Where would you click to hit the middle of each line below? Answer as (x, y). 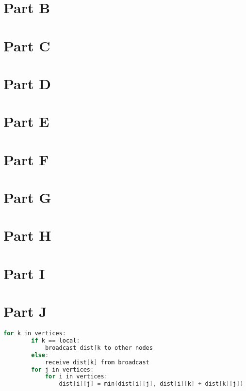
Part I (24, 273)
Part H (27, 235)
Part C (27, 45)
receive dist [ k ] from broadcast (97, 362)
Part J (25, 311)
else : (40, 355)
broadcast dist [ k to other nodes (99, 348)
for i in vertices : (76, 377)
